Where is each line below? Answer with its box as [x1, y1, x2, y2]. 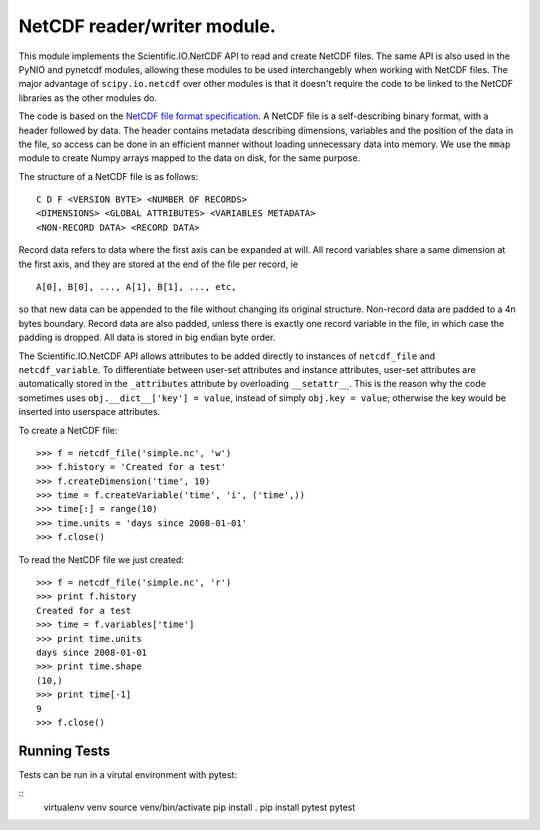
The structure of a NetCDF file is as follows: [18, 170, 199, 182]
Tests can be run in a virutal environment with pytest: [18, 768, 237, 780]
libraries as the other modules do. [18, 91, 157, 104]
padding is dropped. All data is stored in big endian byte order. [18, 331, 276, 344]
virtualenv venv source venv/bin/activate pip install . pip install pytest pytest [43, 801, 356, 813]
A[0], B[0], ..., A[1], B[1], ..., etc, [36, 281, 237, 293]
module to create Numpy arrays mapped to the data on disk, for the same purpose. [18, 152, 361, 164]
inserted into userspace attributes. [18, 406, 161, 418]
